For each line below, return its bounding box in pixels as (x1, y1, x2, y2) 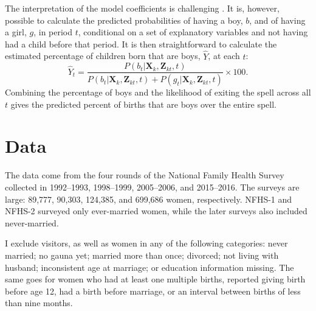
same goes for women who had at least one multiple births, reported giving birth (5, 273, 306, 285)
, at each (208, 49, 240, 62)
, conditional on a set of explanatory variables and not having (78, 26, 308, 38)
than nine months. (5, 296, 73, 309)
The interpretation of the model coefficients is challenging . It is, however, (5, 2, 280, 14)
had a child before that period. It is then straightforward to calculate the (5, 37, 277, 50)
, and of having (249, 13, 306, 26)
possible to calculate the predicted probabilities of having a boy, (5, 13, 243, 26)
